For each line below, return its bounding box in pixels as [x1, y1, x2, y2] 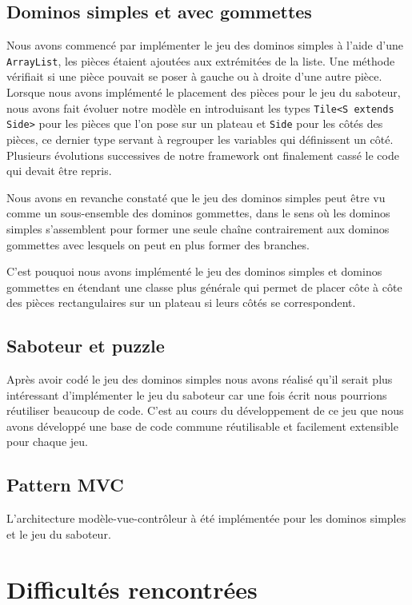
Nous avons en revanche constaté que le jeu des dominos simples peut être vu [6, 189, 386, 205]
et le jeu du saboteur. [6, 525, 111, 542]
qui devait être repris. [6, 162, 112, 179]
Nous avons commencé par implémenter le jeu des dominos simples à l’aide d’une [6, 37, 403, 54]
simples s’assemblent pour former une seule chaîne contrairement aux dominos [6, 220, 390, 237]
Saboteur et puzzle [6, 333, 165, 358]
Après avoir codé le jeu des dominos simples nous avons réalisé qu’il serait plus [6, 371, 393, 388]
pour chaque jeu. [6, 433, 88, 450]
